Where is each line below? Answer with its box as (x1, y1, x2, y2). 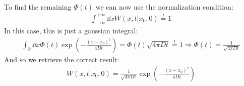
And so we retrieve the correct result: (4, 54, 119, 65)
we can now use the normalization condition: (95, 1, 233, 12)
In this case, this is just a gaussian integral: (4, 25, 138, 36)
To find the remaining (4, 1, 72, 12)
